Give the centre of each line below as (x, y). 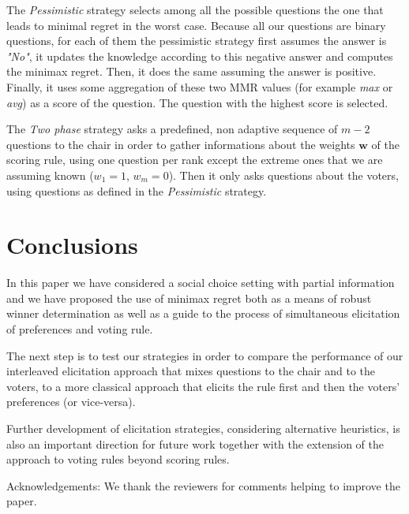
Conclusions (72, 245)
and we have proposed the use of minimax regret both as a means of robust (189, 298)
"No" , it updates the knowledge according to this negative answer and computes (200, 56)
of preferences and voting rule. (80, 329)
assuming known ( (50, 175)
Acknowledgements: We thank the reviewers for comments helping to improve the (203, 485)
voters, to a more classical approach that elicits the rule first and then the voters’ (203, 386)
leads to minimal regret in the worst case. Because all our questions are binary (196, 25)
